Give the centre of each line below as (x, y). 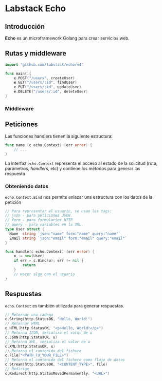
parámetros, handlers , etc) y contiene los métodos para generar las (73, 169)
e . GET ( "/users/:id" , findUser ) (45, 83)
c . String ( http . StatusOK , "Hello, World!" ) (49, 319)
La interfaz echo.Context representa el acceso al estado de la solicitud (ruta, (81, 163)
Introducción (25, 27)
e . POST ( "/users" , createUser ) (45, 78)
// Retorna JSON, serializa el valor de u (49, 333)
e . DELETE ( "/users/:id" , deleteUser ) (51, 92)
